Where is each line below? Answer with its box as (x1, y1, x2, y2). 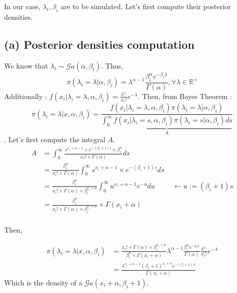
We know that (4, 60, 48, 71)
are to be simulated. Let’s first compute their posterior (61, 1, 231, 11)
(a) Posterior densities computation (4, 36, 195, 52)
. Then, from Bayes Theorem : (137, 90, 232, 101)
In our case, (4, 1, 41, 11)
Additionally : (4, 90, 47, 101)
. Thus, (101, 60, 123, 71)
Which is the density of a (4, 277, 82, 287)
